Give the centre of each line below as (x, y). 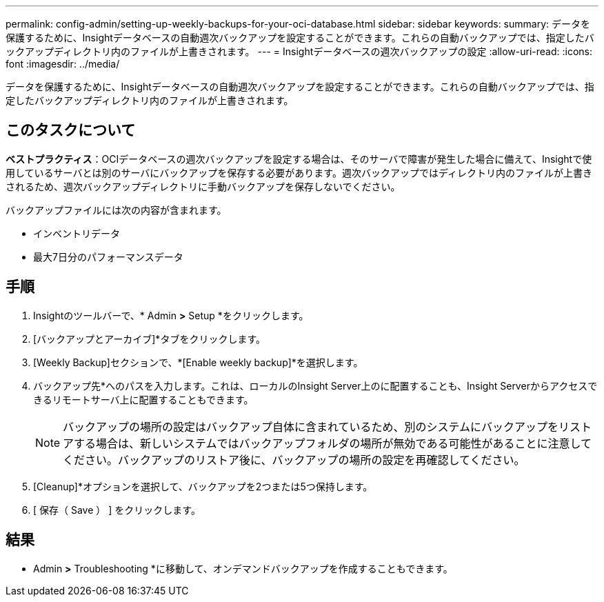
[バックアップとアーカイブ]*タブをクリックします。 (149, 339)
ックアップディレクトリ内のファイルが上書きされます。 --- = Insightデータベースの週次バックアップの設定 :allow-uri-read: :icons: (299, 51)
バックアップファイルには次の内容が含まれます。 (116, 210)
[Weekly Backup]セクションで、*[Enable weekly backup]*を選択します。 (198, 362)
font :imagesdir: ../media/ (63, 64)
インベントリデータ (77, 233)
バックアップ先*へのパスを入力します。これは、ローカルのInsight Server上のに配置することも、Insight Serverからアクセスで (315, 385)
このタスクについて (71, 130)
